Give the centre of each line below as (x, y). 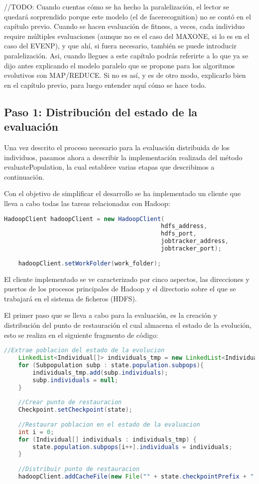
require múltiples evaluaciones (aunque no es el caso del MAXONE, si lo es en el (127, 36)
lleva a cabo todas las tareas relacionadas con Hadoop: (87, 203)
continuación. (24, 176)
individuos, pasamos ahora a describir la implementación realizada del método (123, 157)
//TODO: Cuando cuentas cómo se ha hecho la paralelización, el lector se (117, 6)
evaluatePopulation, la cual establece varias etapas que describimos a (109, 167)
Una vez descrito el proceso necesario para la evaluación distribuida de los (117, 147)
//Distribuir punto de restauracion (79, 469)
